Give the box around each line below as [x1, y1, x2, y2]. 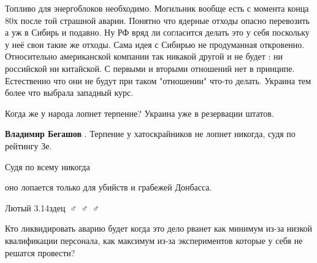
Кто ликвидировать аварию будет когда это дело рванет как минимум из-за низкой [5, 222, 312, 235]
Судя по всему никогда [5, 160, 90, 173]
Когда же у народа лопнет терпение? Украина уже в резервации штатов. [5, 106, 274, 119]
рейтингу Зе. [5, 139, 52, 152]
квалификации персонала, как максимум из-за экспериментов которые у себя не [5, 234, 303, 246]
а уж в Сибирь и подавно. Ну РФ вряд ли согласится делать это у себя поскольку [5, 26, 310, 39]
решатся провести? [5, 246, 75, 259]
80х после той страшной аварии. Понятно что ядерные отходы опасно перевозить [5, 14, 310, 26]
